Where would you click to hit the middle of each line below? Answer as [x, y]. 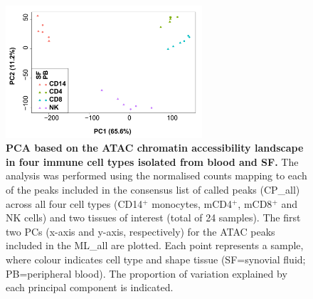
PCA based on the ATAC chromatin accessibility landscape [155, 148]
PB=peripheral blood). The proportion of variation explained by [147, 273]
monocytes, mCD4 [192, 203]
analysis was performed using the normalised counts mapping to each [156, 175]
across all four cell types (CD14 [74, 203]
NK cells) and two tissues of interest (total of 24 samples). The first [153, 217]
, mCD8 [255, 203]
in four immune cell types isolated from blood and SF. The [152, 161]
